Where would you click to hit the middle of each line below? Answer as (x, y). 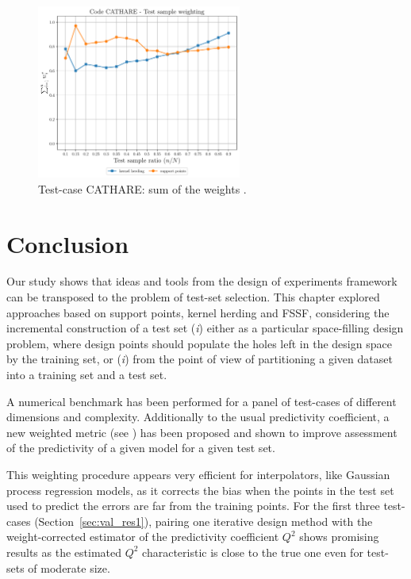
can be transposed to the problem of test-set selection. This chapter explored (193, 297)
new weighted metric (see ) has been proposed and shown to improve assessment (202, 432)
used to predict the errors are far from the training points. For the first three (193, 506)
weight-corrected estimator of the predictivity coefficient (143, 537)
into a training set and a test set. (87, 374)
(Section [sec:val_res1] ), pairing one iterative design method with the (204, 521)
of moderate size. (69, 567)
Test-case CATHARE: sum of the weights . (142, 188)
